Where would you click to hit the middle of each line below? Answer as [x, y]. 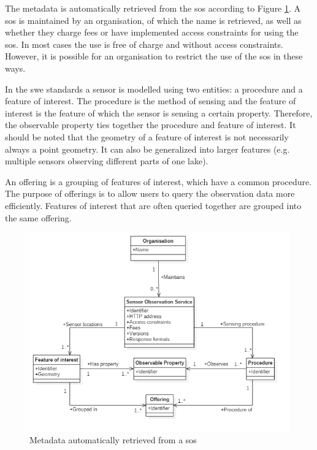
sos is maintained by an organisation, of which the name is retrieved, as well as [153, 20]
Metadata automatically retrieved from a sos [113, 440]
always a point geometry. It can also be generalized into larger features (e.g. [147, 149]
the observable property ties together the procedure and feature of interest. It [151, 125]
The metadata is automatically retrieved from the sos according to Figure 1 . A [153, 8]
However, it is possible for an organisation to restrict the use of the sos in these [154, 56]
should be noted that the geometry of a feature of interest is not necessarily [147, 136]
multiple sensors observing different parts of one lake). [107, 161]
